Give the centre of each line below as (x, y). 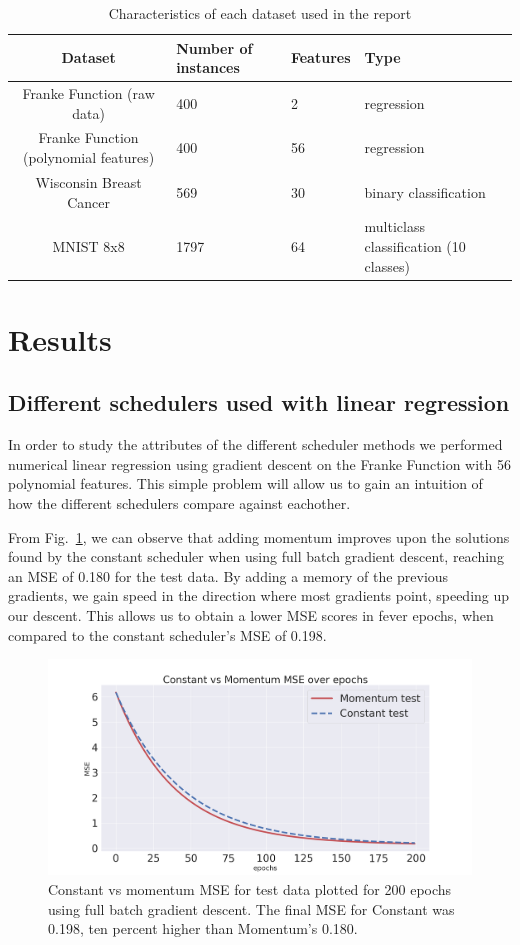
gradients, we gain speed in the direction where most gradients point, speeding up (259, 595)
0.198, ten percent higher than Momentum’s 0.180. (203, 928)
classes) (387, 265)
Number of (214, 47)
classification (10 (415, 245)
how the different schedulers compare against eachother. (179, 502)
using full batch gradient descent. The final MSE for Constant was (251, 908)
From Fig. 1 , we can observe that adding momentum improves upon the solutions (259, 536)
